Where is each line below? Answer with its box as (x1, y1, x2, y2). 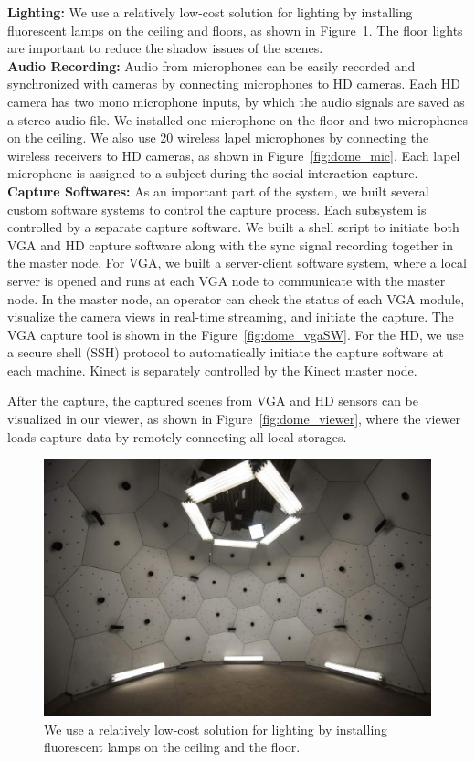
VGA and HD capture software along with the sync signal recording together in (7, 235, 453, 254)
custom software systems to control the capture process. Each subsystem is (7, 199, 427, 218)
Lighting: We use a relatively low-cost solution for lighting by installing (7, 3, 413, 21)
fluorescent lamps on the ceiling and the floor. (44, 737, 301, 757)
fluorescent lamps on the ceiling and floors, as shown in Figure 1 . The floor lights (7, 20, 463, 39)
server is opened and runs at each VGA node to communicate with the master (7, 270, 446, 290)
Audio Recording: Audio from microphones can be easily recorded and (7, 56, 416, 75)
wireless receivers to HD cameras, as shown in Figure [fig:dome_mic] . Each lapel (7, 145, 460, 164)
